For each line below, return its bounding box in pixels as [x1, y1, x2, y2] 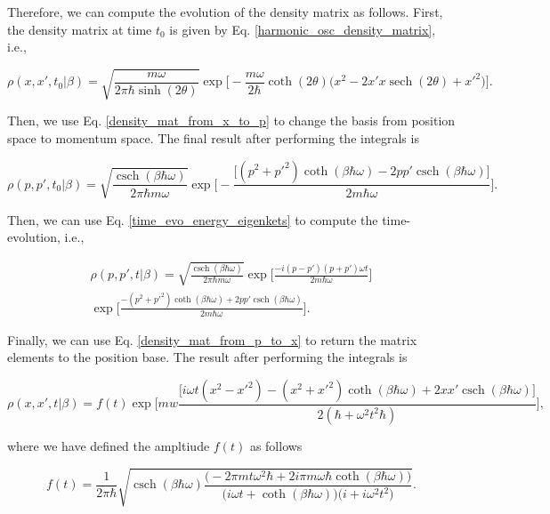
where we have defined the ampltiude [7, 436, 210, 454]
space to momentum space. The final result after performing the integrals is [7, 128, 419, 147]
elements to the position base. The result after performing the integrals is [7, 348, 408, 366]
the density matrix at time [7, 20, 152, 38]
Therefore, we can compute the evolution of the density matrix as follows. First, [7, 3, 443, 20]
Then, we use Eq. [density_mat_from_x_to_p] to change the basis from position [7, 111, 456, 130]
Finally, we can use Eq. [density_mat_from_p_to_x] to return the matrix [7, 330, 417, 349]
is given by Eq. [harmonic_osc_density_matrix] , [169, 20, 436, 38]
